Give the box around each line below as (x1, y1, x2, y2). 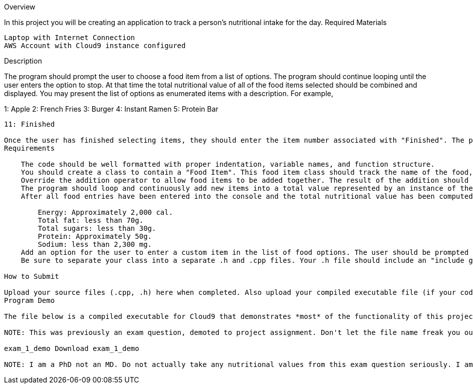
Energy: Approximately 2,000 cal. (38, 208, 173, 216)
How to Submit (4, 272, 59, 280)
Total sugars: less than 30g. (38, 224, 156, 232)
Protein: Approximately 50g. (38, 232, 152, 240)
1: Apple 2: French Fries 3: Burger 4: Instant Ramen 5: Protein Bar (4, 105, 218, 113)
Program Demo (4, 296, 55, 304)
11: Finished (4, 120, 55, 128)
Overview (4, 3, 36, 11)
